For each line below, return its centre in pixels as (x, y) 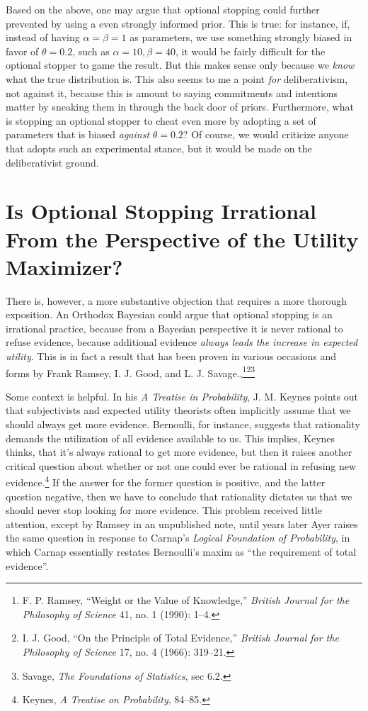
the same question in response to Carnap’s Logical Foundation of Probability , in (178, 538)
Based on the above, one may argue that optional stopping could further (163, 9)
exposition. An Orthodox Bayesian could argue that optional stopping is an (169, 314)
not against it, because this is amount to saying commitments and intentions (172, 93)
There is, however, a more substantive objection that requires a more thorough (177, 300)
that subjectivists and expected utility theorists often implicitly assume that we (178, 410)
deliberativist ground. (52, 162)
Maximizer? (64, 266)
